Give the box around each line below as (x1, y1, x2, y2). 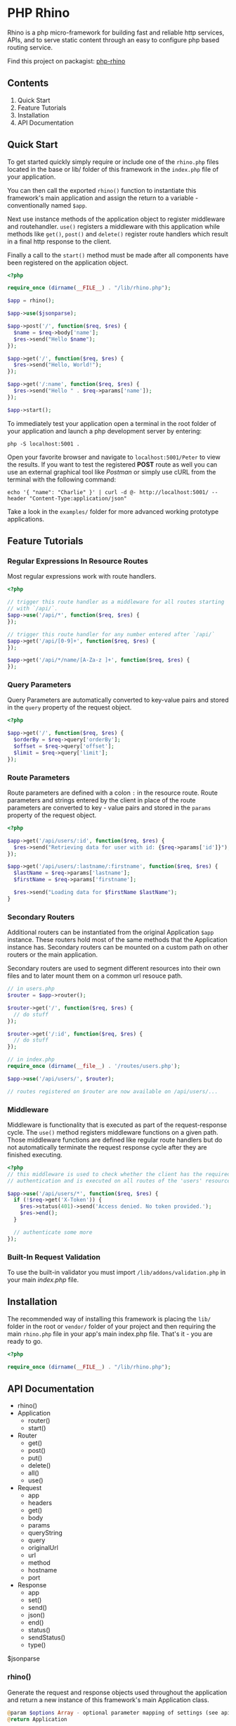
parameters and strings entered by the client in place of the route (7, 795, 196, 804)
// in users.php (7, 985, 55, 993)
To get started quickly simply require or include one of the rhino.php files (7, 157, 219, 166)
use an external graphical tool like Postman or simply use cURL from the (7, 467, 216, 476)
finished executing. (7, 1150, 63, 1159)
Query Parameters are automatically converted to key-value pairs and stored (7, 695, 229, 705)
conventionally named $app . (7, 201, 88, 209)
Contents (7, 77, 49, 89)
